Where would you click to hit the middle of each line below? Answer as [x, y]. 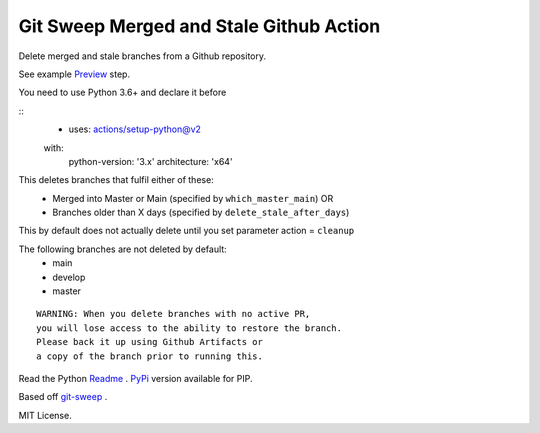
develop [69, 277]
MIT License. [45, 415]
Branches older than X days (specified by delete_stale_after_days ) [201, 212]
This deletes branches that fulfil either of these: [116, 180]
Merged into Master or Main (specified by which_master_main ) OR [193, 198]
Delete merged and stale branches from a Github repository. [142, 56]
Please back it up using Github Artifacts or [150, 342]
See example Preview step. [74, 74]
